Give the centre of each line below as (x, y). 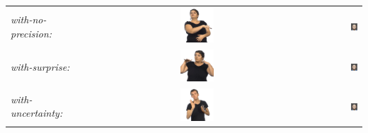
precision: (31, 33)
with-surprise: (40, 67)
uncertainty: (37, 113)
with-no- (29, 19)
